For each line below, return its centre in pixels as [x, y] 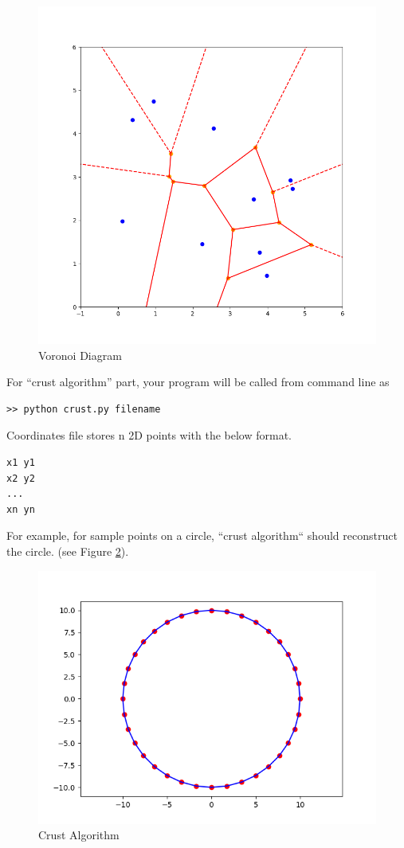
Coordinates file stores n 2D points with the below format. [149, 435]
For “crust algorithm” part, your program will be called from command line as [198, 382]
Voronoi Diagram [80, 355]
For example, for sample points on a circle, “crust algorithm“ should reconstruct [202, 535]
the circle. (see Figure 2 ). [68, 551]
